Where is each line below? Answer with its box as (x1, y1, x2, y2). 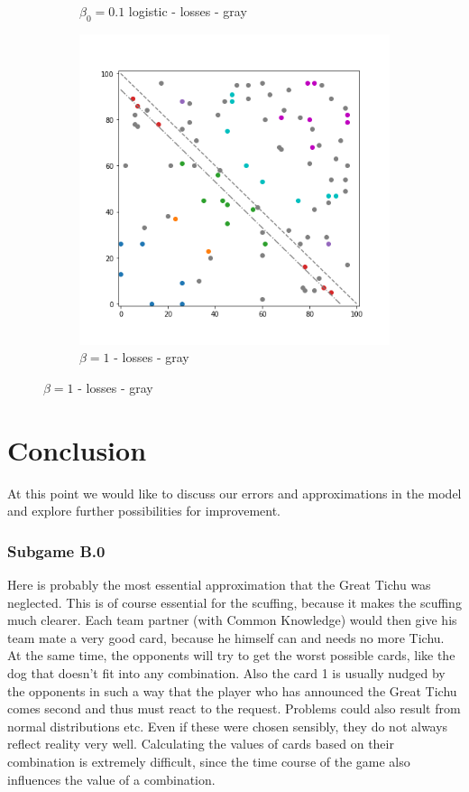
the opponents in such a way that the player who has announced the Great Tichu (7, 681, 457, 700)
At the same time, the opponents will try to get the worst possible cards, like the (7, 646, 455, 665)
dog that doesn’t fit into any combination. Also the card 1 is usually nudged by (7, 664, 446, 683)
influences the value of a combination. (7, 769, 216, 788)
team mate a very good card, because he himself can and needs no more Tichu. (7, 628, 445, 647)
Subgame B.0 (7, 539, 106, 562)
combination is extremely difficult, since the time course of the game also (7, 752, 410, 771)
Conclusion (7, 431, 147, 468)
